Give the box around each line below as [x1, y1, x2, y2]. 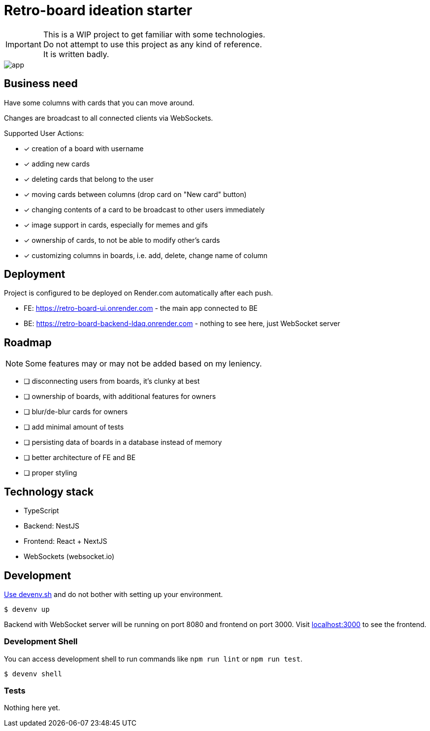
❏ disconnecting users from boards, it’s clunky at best [24, 377, 200, 386]
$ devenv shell [4, 669, 63, 678]
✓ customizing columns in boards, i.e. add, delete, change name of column [24, 251, 267, 260]
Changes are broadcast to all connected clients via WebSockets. [4, 113, 213, 122]
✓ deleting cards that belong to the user [24, 174, 154, 183]
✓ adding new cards [24, 159, 90, 168]
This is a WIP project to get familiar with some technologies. [43, 29, 265, 39]
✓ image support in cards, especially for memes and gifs [24, 220, 208, 229]
